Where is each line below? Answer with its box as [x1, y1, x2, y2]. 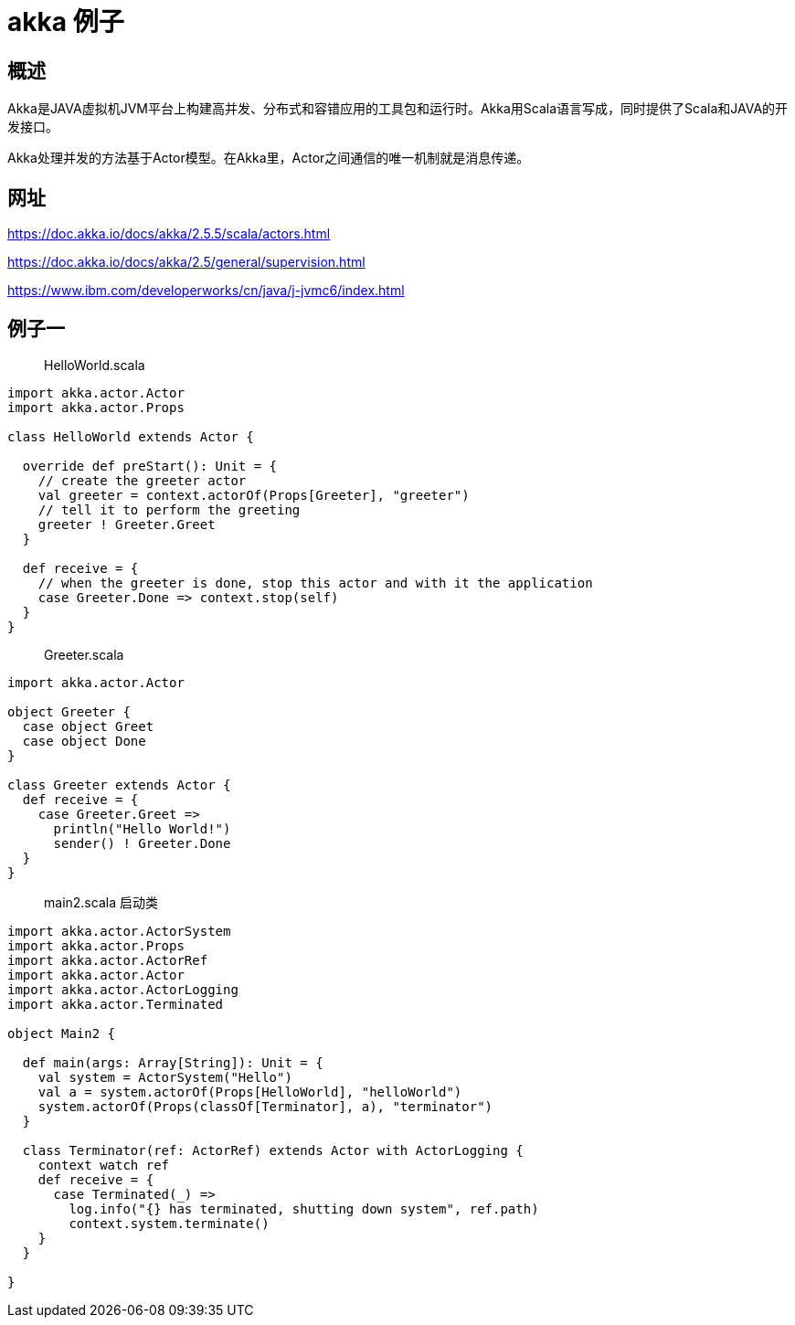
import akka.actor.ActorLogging [7, 981, 238, 997]
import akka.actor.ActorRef [7, 952, 208, 968]
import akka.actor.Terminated [7, 996, 224, 1012]
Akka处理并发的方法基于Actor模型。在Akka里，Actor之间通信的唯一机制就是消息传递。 [7, 150, 530, 166]
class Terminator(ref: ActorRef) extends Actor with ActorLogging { [22, 1142, 524, 1158]
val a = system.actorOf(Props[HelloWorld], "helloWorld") [37, 1084, 462, 1099]
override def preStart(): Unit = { [22, 458, 278, 473]
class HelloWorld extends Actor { [7, 429, 254, 444]
